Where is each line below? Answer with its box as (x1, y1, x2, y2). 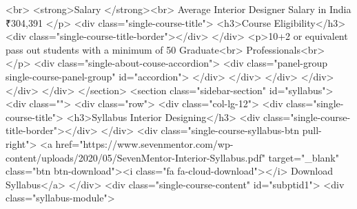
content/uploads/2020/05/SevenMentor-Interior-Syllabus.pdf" (6, 150, 265, 164)
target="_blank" (268, 150, 339, 164)
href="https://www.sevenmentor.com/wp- (55, 136, 234, 151)
